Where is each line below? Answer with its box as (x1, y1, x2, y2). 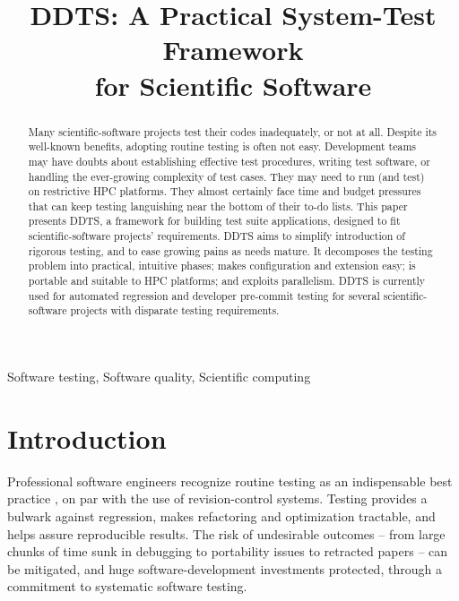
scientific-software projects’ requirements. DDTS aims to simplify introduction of (28, 228, 405, 244)
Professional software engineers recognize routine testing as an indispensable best (7, 471, 453, 490)
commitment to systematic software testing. (7, 577, 247, 596)
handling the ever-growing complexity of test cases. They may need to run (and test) (28, 168, 425, 184)
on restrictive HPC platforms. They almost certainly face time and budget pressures (28, 184, 421, 199)
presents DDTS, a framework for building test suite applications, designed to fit (28, 213, 401, 228)
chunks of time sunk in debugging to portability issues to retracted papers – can (7, 542, 448, 561)
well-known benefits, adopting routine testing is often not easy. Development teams (28, 139, 417, 154)
